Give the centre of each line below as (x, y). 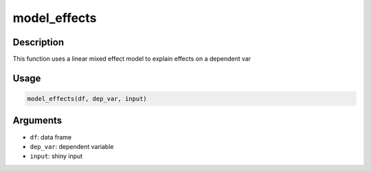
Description (38, 42)
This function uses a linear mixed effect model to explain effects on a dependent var (132, 59)
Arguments (37, 121)
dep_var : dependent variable (72, 146)
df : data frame (51, 137)
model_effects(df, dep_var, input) (87, 99)
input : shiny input (56, 156)
